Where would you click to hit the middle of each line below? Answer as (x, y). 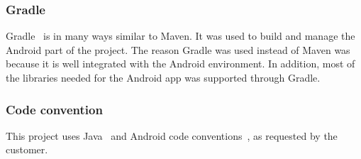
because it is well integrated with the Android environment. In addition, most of (180, 64)
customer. (27, 149)
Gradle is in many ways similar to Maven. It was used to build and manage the (180, 36)
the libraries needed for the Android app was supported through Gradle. (163, 77)
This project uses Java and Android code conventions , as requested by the (172, 135)
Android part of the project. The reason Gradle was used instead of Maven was (178, 49)
